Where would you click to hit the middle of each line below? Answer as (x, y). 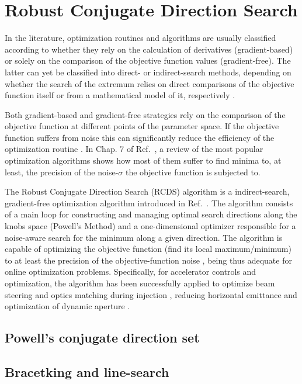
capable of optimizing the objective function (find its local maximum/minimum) (148, 249)
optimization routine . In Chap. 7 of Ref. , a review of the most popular (134, 149)
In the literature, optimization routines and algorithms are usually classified (140, 38)
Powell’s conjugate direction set (102, 338)
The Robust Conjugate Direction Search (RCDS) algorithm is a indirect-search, (147, 191)
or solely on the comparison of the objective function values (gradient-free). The (148, 60)
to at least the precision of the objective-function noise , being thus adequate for (148, 260)
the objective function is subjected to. (193, 172)
